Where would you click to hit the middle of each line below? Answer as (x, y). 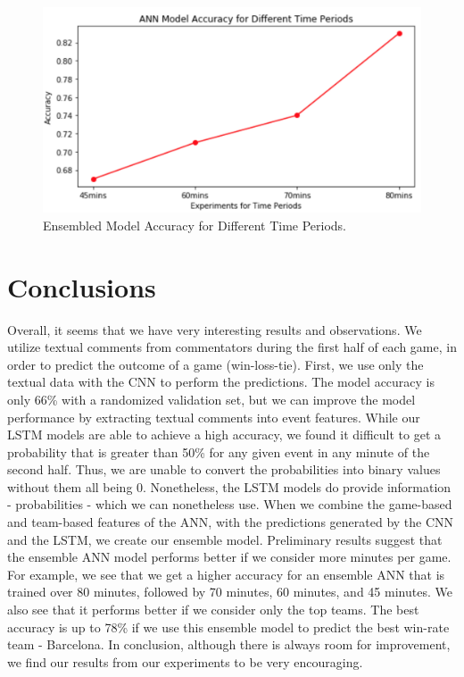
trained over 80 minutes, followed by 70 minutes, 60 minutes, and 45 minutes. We (230, 592)
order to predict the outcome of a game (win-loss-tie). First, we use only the (215, 364)
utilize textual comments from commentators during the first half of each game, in (232, 347)
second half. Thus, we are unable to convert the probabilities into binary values (224, 469)
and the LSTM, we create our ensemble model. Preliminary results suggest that (225, 539)
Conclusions (82, 286)
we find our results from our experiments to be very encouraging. (185, 661)
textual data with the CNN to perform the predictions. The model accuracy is (221, 382)
